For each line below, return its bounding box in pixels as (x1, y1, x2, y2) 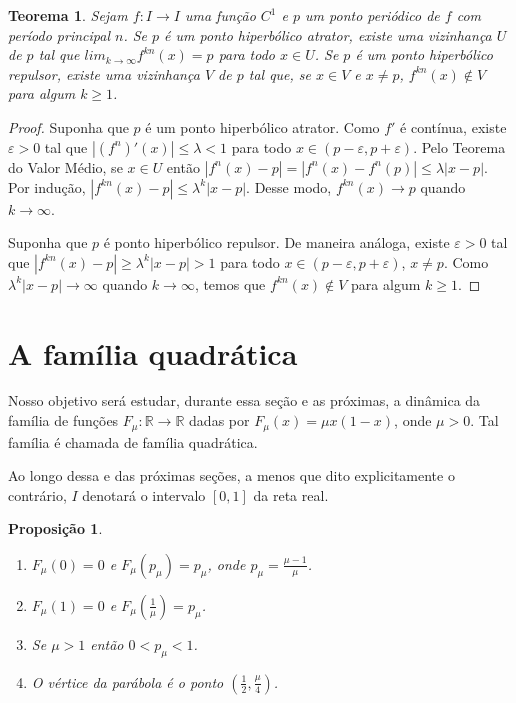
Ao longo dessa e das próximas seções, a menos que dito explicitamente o (8, 465, 455, 486)
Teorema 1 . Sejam (8, 5, 128, 25)
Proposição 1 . (8, 518, 103, 539)
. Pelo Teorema (413, 136, 506, 157)
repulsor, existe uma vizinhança (8, 63, 200, 84)
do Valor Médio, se (8, 156, 123, 177)
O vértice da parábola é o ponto (31, 671, 224, 692)
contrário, (8, 484, 67, 505)
